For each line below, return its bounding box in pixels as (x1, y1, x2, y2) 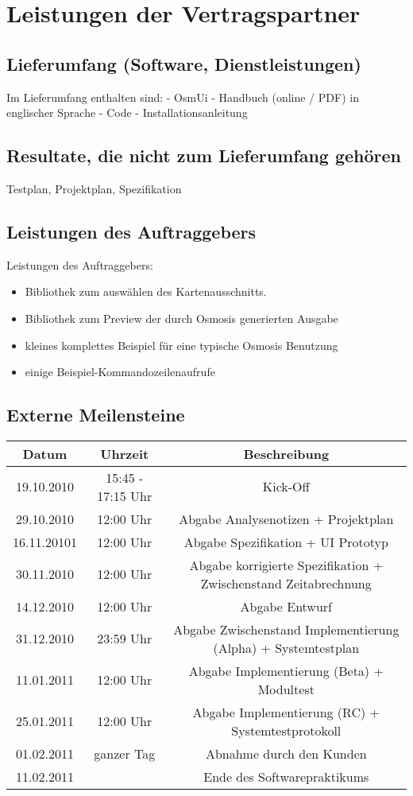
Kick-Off (262, 477, 310, 496)
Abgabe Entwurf (240, 596, 332, 615)
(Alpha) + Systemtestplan (213, 638, 360, 657)
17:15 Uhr (97, 486, 152, 505)
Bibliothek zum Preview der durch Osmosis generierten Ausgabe (25, 309, 338, 326)
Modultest (257, 679, 315, 698)
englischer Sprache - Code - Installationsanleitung (6, 104, 248, 121)
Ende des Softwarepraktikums (203, 767, 369, 786)
